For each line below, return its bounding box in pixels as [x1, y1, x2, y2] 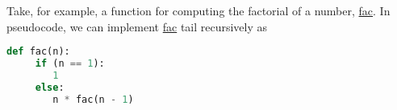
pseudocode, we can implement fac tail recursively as [6, 18, 268, 35]
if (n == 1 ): [35, 58, 105, 70]
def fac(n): [6, 46, 70, 58]
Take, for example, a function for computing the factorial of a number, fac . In [6, 2, 391, 18]
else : [35, 81, 65, 93]
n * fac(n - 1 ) [52, 93, 134, 105]
